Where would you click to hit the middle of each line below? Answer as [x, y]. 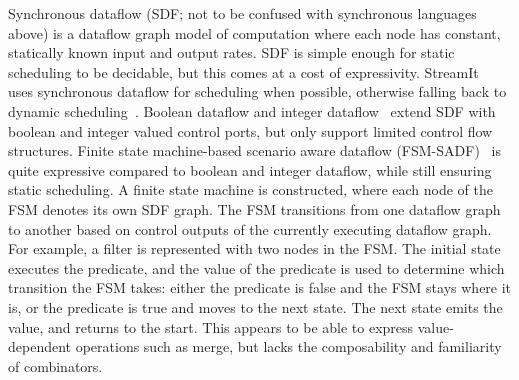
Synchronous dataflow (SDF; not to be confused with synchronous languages [242, 13]
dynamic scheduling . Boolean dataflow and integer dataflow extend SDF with [252, 110]
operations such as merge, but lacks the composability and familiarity [288, 346]
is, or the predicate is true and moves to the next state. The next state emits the [255, 306]
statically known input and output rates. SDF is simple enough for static [231, 52]
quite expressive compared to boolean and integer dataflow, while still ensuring [250, 169]
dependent [40, 346]
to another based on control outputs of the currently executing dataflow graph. [250, 228]
